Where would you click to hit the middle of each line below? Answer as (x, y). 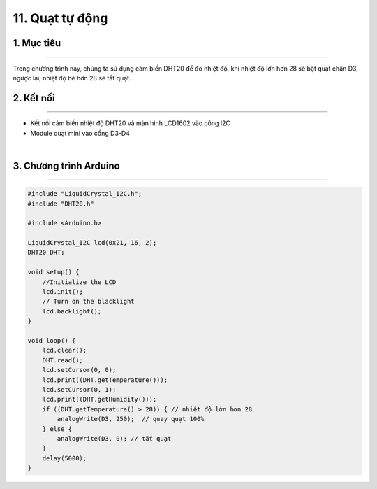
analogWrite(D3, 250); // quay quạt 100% (131, 419)
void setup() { (53, 272)
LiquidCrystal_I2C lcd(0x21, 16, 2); (92, 243)
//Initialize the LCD (79, 282)
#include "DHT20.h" (61, 204)
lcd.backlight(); (72, 311)
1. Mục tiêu (37, 43)
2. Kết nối (34, 98)
